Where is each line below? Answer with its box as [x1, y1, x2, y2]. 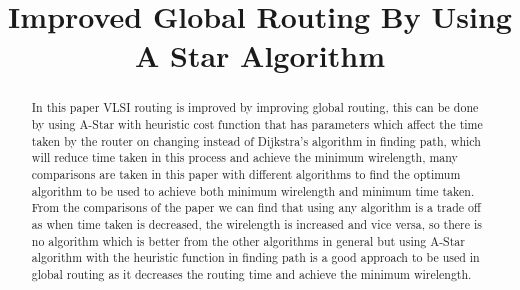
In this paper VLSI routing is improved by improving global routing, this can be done [31, 99, 479, 116]
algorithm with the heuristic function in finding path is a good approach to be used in [31, 249, 480, 266]
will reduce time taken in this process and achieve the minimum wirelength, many [31, 149, 458, 166]
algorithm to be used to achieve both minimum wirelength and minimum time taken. [31, 182, 475, 199]
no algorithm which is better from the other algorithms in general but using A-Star [31, 232, 465, 249]
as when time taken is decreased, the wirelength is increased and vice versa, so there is [31, 215, 482, 232]
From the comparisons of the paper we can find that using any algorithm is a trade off [31, 199, 481, 216]
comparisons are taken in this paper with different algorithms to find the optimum [31, 165, 461, 182]
